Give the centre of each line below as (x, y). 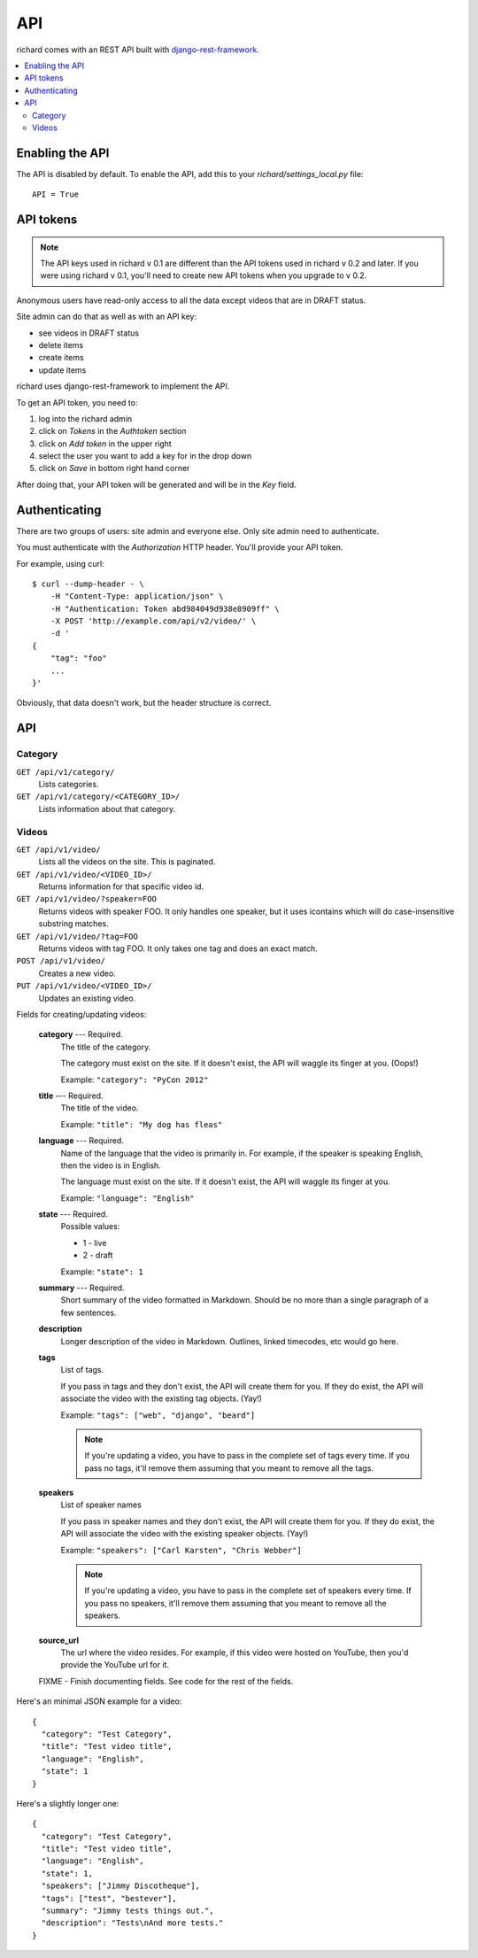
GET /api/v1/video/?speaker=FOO (86, 899)
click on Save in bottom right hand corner (114, 468)
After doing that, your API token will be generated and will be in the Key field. (156, 484)
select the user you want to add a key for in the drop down (145, 456)
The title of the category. (106, 1047)
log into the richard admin (85, 418)
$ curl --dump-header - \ (89, 584)
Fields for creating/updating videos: (81, 1014)
